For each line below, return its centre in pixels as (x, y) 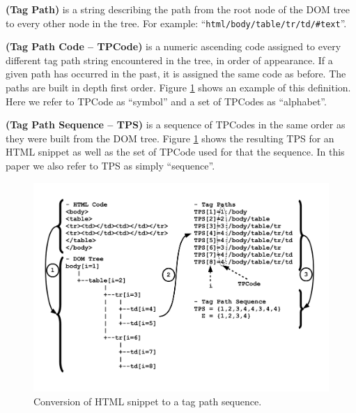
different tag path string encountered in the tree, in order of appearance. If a (169, 60)
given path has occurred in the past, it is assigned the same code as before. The (176, 74)
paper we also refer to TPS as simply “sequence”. (110, 165)
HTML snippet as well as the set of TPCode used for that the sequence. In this (175, 152)
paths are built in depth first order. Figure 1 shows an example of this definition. (178, 88)
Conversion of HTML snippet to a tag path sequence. (148, 401)
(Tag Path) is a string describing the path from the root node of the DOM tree (178, 9)
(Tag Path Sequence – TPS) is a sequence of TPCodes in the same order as (176, 125)
